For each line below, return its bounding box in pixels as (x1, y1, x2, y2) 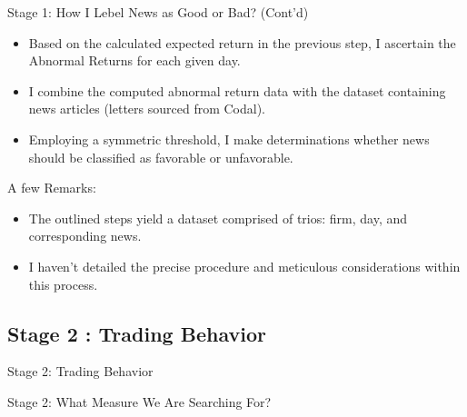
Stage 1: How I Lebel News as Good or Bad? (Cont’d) (7, 3, 309, 21)
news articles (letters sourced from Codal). (28, 99, 266, 118)
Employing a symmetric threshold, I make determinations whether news (28, 129, 430, 148)
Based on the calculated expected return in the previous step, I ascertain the (28, 33, 456, 52)
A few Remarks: (7, 178, 96, 197)
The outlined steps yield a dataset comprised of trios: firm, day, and (28, 208, 408, 227)
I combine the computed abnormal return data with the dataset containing (28, 81, 446, 100)
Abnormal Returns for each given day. (28, 51, 241, 70)
